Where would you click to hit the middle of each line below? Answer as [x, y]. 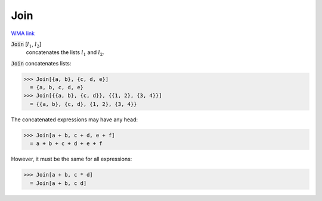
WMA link [23, 33]
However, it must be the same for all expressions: [72, 159]
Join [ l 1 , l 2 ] [26, 45]
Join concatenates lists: [41, 63]
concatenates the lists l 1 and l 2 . [65, 53]
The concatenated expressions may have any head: [75, 120]
